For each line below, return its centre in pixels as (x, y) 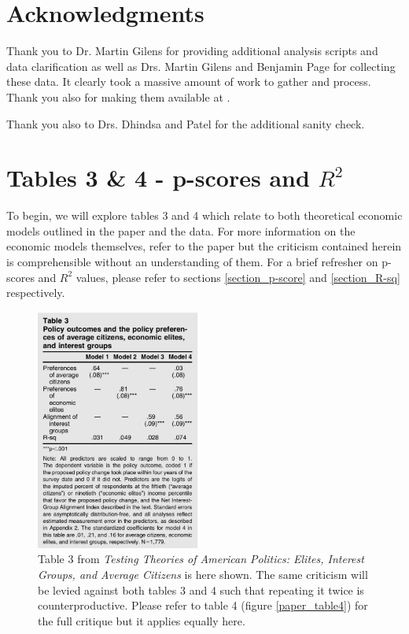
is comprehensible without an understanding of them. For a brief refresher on (192, 261)
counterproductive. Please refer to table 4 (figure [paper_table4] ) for (203, 605)
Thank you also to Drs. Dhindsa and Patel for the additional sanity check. (186, 123)
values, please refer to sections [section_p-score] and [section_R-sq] (238, 277)
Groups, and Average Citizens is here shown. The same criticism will (203, 574)
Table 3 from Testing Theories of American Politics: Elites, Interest (201, 559)
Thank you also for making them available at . (118, 96)
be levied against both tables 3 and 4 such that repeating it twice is (201, 590)
